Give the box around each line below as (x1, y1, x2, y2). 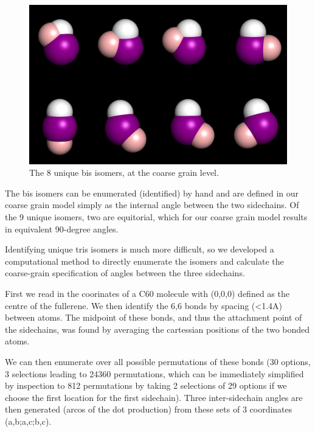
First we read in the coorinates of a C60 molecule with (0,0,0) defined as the (5, 287, 289, 300)
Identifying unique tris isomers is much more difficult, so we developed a (5, 243, 274, 256)
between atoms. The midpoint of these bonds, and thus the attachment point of (5, 311, 302, 324)
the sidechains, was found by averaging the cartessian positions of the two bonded (5, 322, 310, 335)
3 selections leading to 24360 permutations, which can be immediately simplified (5, 367, 304, 380)
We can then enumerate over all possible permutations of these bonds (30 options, (5, 355, 311, 368)
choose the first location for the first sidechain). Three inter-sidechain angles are (5, 391, 303, 403)
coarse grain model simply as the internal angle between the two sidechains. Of (5, 198, 299, 211)
